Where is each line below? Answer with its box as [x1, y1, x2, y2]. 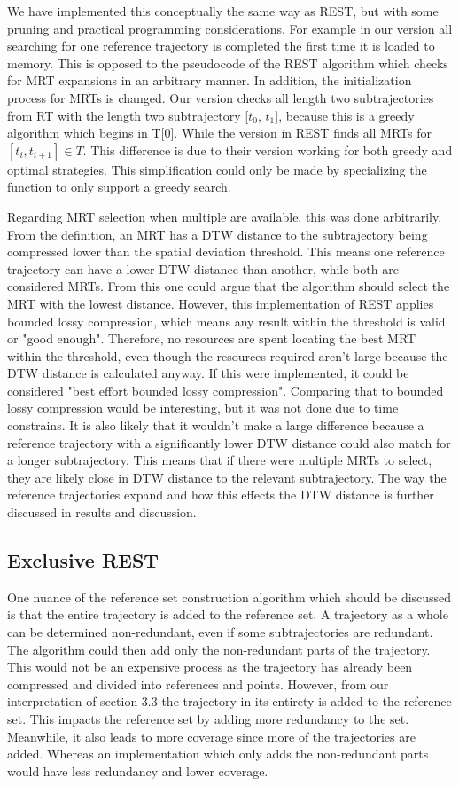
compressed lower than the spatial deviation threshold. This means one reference [7, 242, 445, 261]
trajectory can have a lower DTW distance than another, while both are [7, 259, 399, 278]
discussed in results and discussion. [7, 503, 197, 522]
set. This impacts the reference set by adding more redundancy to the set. [7, 709, 409, 727]
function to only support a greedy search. [7, 177, 231, 196]
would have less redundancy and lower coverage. [7, 761, 268, 780]
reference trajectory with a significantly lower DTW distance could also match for [7, 433, 451, 452]
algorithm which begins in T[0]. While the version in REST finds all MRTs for [7, 123, 432, 142]
